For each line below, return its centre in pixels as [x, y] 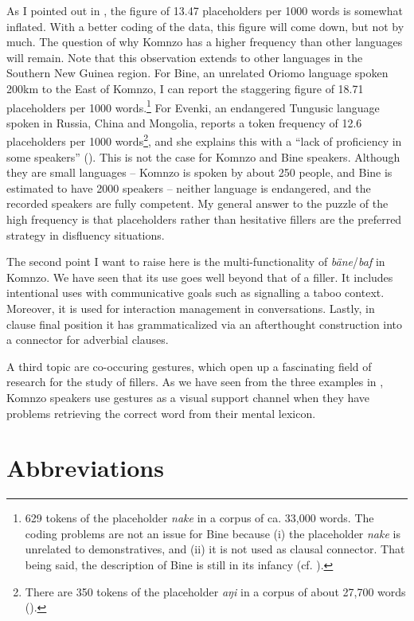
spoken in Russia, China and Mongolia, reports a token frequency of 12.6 [184, 122]
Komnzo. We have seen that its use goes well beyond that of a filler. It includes [200, 277]
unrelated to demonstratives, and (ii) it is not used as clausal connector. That [215, 549]
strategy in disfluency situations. [86, 234]
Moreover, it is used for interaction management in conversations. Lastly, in [191, 308]
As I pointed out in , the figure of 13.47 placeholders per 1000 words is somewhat [205, 10]
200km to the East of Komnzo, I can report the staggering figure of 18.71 [185, 88]
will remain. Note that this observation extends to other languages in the [185, 57]
